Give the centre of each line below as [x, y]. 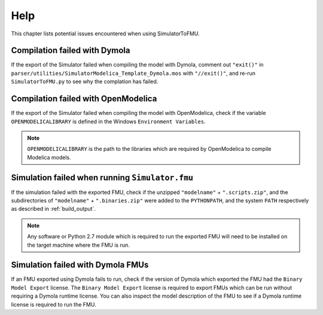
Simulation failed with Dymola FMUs [80, 265]
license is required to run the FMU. [54, 304]
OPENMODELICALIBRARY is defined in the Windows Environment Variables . [108, 121]
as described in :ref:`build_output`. [53, 209]
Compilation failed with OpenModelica [84, 99]
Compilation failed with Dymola [71, 51]
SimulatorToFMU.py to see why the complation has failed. [85, 81]
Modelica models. [49, 157]
